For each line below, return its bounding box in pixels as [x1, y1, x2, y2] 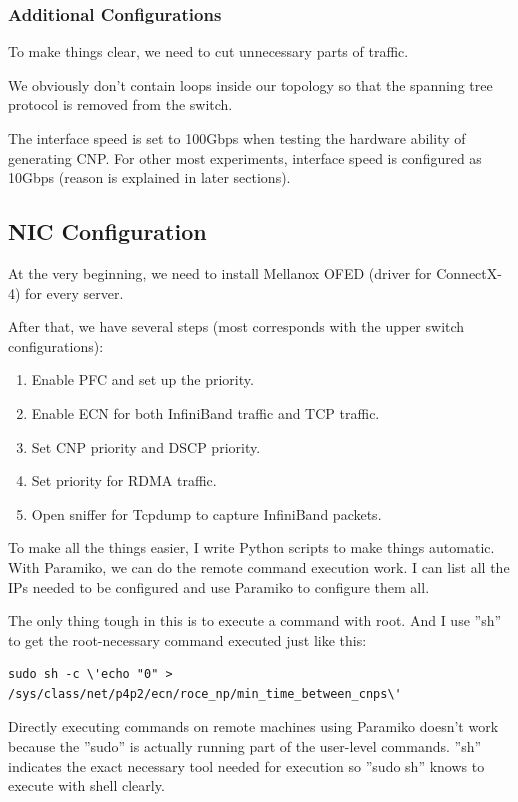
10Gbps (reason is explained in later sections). [8, 167, 291, 188]
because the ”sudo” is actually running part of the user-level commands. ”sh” [8, 736, 482, 757]
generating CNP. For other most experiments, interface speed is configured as [8, 147, 482, 168]
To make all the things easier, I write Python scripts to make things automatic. [8, 537, 495, 558]
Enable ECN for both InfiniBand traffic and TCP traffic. [31, 402, 380, 423]
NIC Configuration [8, 216, 207, 247]
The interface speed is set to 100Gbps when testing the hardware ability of [8, 128, 466, 148]
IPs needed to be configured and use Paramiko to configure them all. [8, 576, 430, 597]
